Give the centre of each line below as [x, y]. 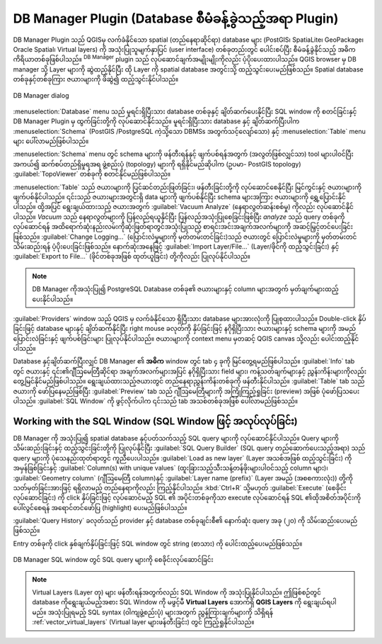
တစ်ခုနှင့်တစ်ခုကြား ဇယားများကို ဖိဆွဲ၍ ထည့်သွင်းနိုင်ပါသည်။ [96, 79]
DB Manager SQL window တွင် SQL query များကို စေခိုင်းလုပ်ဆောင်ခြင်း [113, 560]
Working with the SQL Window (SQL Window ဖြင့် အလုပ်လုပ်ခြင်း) [156, 421]
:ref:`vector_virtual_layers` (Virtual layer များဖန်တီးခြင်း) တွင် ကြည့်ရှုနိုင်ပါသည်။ [143, 622]
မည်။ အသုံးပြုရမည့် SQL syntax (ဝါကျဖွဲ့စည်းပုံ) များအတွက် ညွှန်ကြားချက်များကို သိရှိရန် [153, 612]
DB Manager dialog [41, 95]
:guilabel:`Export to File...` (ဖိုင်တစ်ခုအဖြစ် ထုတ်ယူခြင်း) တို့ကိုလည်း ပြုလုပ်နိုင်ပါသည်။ [132, 256]
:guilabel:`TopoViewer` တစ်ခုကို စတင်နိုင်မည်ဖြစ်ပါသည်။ [92, 174]
